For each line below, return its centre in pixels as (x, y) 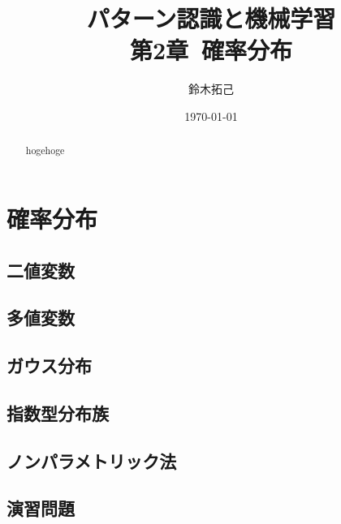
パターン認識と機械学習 (211, 18)
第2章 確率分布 (211, 50)
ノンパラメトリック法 (92, 460)
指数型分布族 (58, 412)
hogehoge (45, 150)
